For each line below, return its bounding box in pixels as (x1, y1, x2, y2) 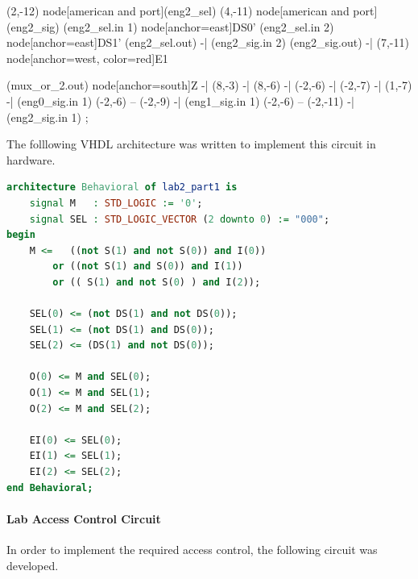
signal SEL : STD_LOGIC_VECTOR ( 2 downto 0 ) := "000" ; (29, 213, 330, 225)
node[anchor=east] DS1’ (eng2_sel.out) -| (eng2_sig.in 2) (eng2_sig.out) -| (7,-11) (6, 34, 409, 51)
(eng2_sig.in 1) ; (6, 108, 89, 125)
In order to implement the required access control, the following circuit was (6, 541, 378, 558)
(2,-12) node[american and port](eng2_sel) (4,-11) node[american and (6, 2, 350, 19)
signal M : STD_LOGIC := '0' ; (29, 197, 203, 209)
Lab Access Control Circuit (6, 510, 161, 527)
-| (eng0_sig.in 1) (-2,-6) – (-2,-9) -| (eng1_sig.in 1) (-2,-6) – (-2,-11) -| (6, 92, 354, 109)
